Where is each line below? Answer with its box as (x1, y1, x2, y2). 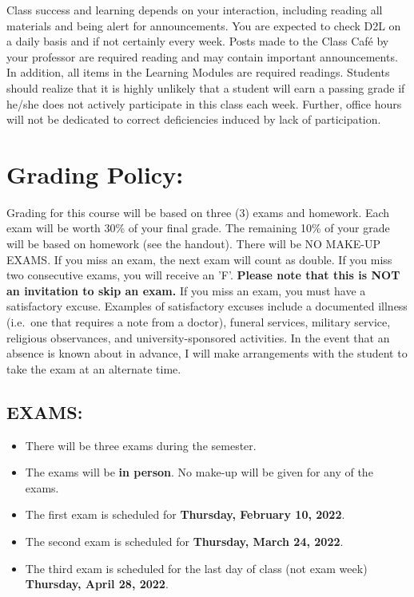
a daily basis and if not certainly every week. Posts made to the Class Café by (6, 33, 389, 49)
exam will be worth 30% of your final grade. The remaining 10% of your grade (6, 219, 390, 236)
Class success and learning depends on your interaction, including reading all (6, 2, 383, 18)
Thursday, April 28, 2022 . (25, 575, 169, 592)
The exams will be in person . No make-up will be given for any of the (25, 464, 373, 480)
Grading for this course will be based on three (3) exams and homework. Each (6, 204, 390, 220)
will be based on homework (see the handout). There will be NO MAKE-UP (6, 235, 381, 252)
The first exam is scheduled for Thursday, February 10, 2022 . (25, 506, 345, 523)
